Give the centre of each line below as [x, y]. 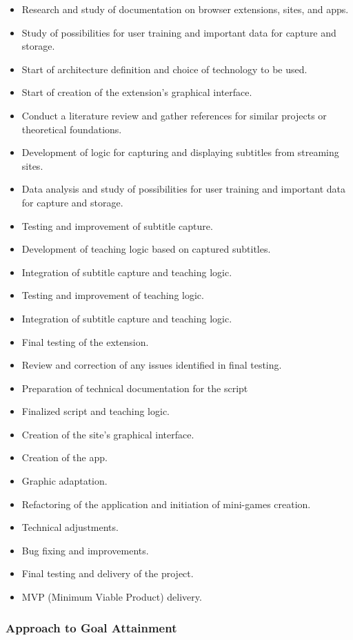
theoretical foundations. [72, 129]
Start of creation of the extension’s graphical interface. [137, 92]
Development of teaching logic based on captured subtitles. [146, 249]
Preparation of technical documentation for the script [135, 388]
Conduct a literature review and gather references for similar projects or [174, 115]
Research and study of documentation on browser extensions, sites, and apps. [185, 9]
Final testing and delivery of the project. [108, 573]
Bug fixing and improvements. [85, 550]
